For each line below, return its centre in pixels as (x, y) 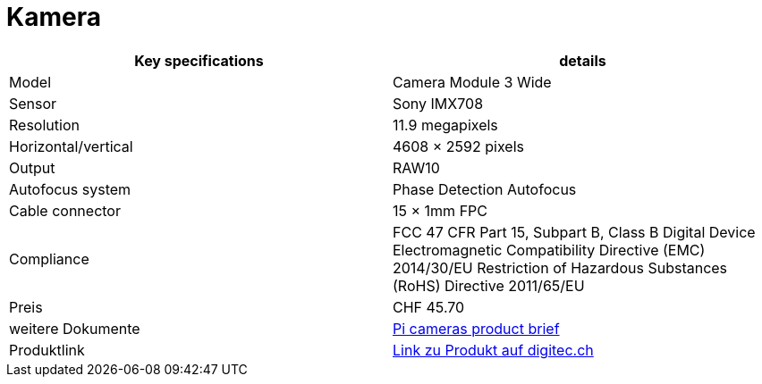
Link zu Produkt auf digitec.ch (493, 350)
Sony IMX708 (438, 103)
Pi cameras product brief (476, 328)
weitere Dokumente (75, 328)
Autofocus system (70, 189)
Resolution (44, 125)
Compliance (49, 259)
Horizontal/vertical (71, 146)
